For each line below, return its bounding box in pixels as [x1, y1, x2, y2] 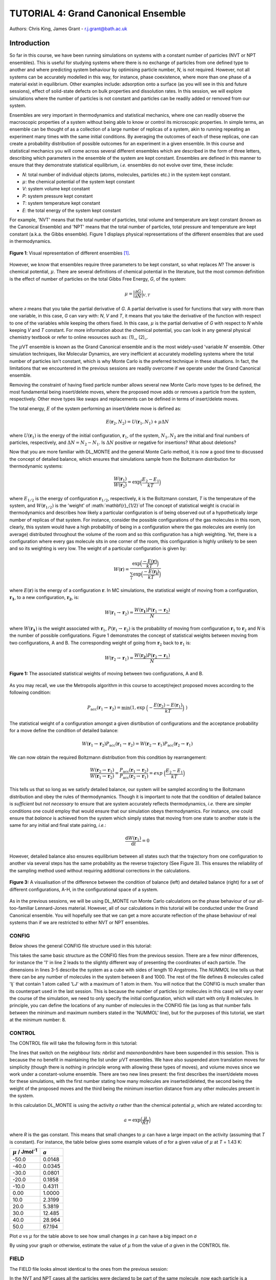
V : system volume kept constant [22, 186, 90, 192]
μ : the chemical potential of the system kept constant [22, 179, 135, 185]
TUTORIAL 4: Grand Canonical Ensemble [9, 8, 186, 19]
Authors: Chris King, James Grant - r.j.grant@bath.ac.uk [9, 26, 127, 32]
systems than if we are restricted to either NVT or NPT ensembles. [9, 920, 150, 926]
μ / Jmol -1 [12, 1147, 38, 1156]
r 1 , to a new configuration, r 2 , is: [9, 594, 79, 602]
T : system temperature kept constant [22, 200, 101, 206]
